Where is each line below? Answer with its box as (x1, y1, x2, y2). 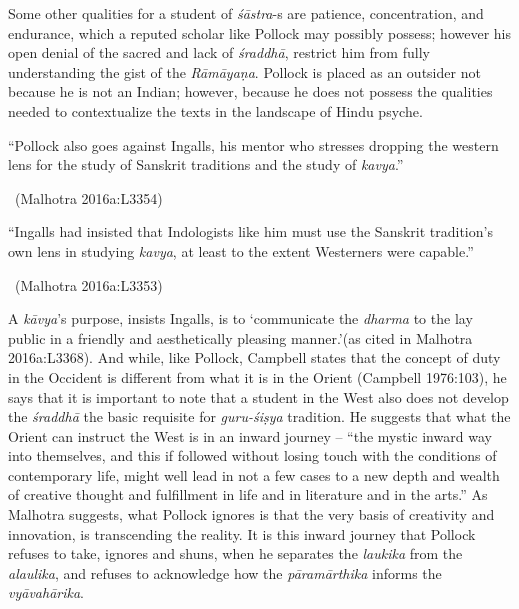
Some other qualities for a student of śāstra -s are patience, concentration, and (8, 3, 484, 23)
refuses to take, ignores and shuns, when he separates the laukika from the (8, 543, 463, 564)
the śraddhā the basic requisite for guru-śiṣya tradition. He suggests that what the (8, 406, 511, 427)
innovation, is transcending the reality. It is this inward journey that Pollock (8, 523, 476, 544)
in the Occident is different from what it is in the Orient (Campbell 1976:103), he (8, 366, 507, 387)
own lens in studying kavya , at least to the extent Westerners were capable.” (8, 240, 474, 261)
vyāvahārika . (8, 582, 85, 603)
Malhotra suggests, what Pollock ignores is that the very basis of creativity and (8, 504, 495, 525)
